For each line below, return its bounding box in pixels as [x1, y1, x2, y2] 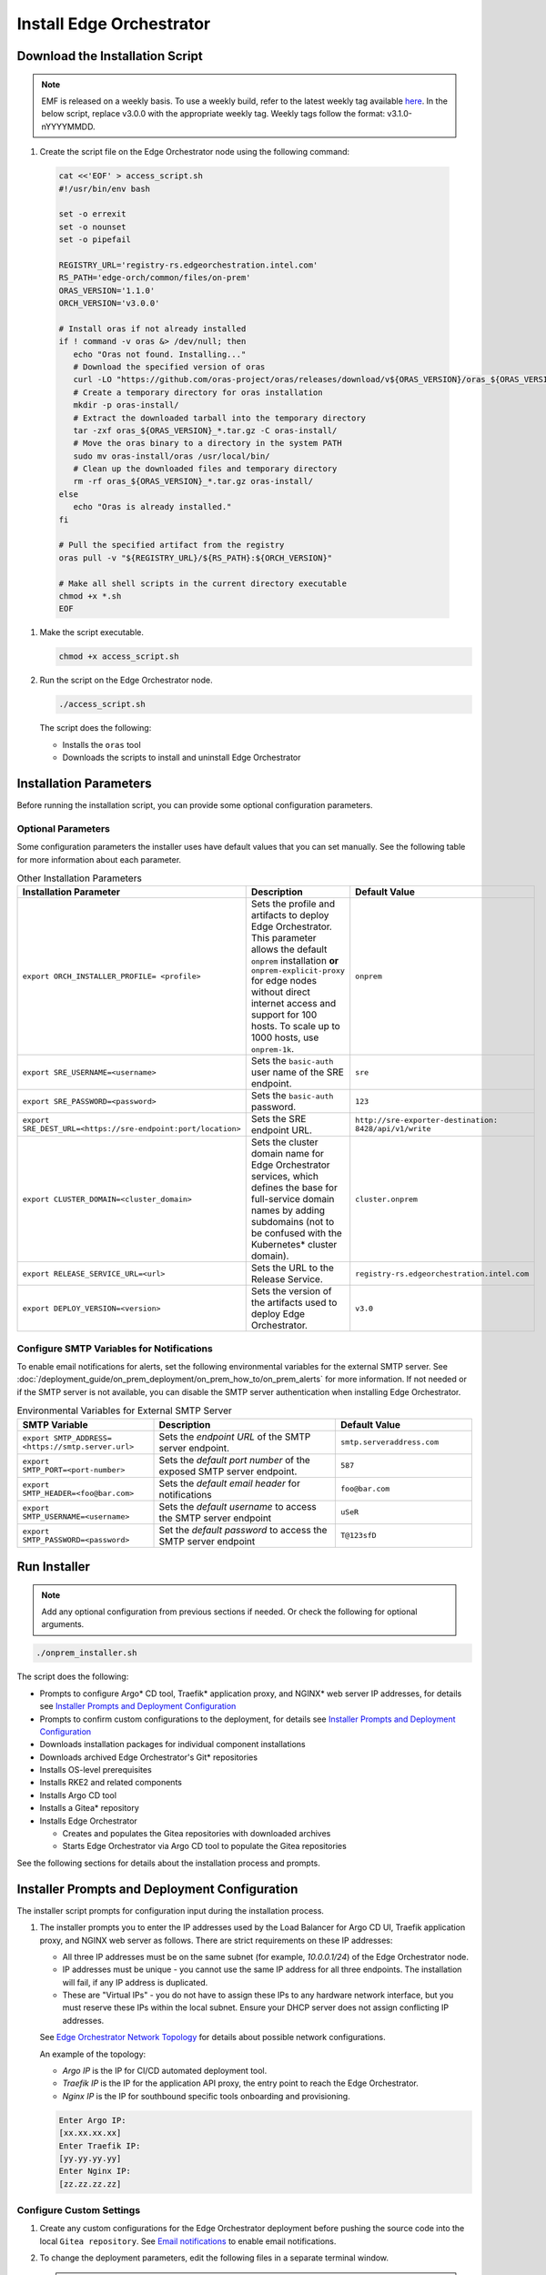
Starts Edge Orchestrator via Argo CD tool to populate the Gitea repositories [62, 1841, 348, 1852]
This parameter [250, 932, 318, 945]
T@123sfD [340, 1531, 377, 1541]
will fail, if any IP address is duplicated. [62, 1977, 208, 1987]
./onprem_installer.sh [35, 1648, 137, 1658]
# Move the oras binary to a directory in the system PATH [73, 438, 342, 449]
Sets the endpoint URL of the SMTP [158, 1430, 311, 1442]
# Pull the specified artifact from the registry [58, 540, 285, 551]
